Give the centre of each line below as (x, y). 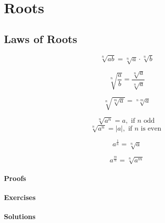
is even (151, 128)
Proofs (15, 178)
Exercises (20, 197)
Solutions (20, 216)
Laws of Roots (41, 38)
